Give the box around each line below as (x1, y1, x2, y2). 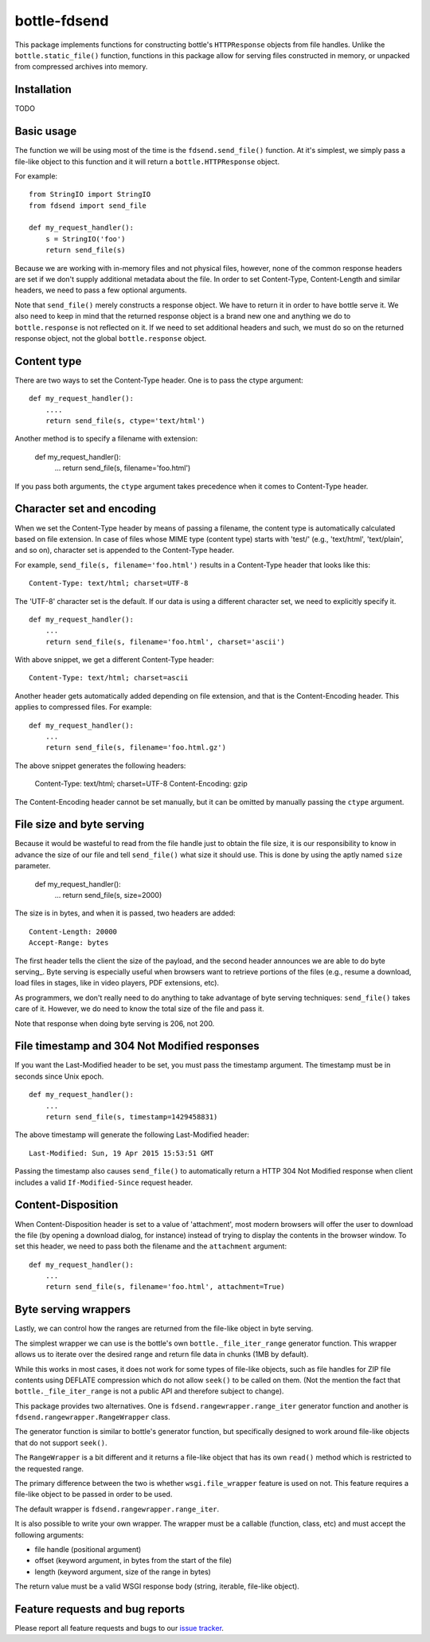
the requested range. (14, 1464, 84, 1473)
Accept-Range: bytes (29, 939, 109, 947)
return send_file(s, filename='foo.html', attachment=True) (45, 1283, 286, 1291)
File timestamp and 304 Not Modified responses (14, 1040, 260, 1053)
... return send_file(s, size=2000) (54, 891, 162, 900)
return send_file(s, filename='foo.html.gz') (45, 743, 227, 752)
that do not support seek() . (14, 1438, 107, 1448)
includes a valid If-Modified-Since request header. (14, 1178, 193, 1187)
